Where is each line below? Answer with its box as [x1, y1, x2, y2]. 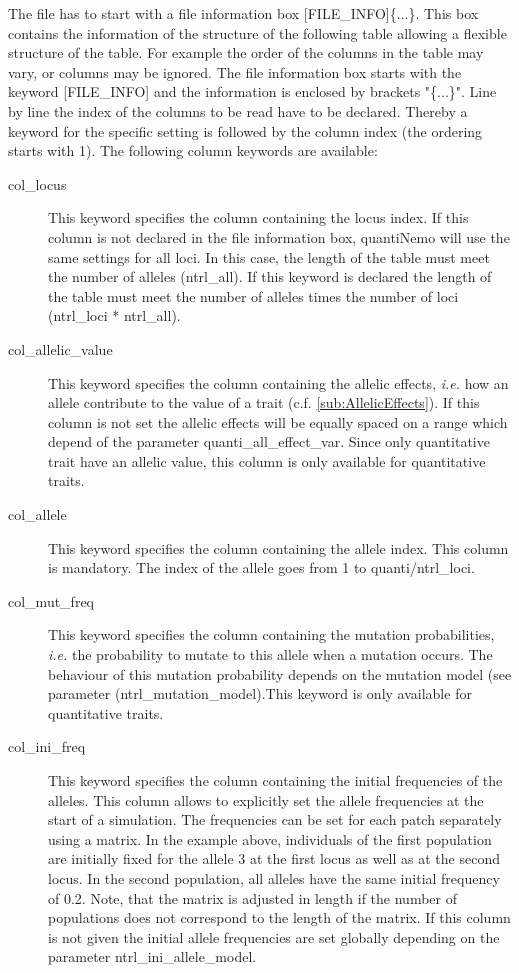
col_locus [8, 173, 67, 194]
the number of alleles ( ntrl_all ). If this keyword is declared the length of [48, 266, 492, 287]
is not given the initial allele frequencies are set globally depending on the [48, 926, 500, 947]
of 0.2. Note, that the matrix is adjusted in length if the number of [48, 887, 457, 908]
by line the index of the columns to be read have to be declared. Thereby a [8, 100, 468, 121]
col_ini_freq [8, 736, 86, 757]
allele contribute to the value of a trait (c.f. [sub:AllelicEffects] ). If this [48, 392, 480, 413]
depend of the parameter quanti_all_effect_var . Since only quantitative [48, 431, 490, 452]
